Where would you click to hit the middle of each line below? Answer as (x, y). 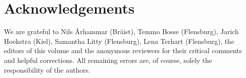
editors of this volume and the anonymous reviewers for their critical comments (123, 50)
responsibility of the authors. (47, 69)
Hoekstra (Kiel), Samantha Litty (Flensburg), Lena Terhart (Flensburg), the (119, 41)
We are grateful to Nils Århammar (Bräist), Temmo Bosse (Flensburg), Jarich (121, 31)
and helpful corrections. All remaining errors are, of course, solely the (108, 60)
